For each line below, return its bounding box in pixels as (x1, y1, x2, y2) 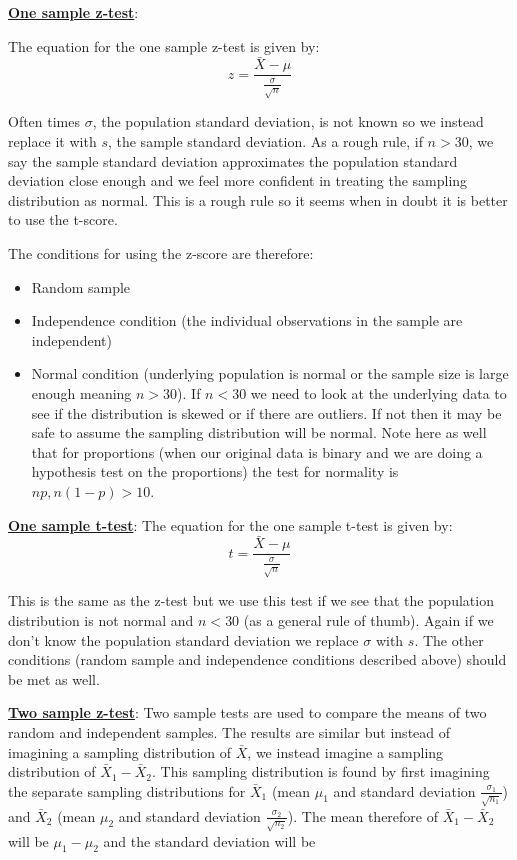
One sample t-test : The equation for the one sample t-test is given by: (8, 514, 453, 535)
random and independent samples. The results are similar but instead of (8, 721, 451, 742)
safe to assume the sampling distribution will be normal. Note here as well (31, 422, 487, 443)
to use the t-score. (8, 209, 118, 230)
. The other (414, 629, 484, 650)
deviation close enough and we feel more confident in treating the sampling (8, 170, 468, 191)
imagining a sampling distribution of (8, 741, 232, 762)
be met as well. (8, 668, 100, 689)
